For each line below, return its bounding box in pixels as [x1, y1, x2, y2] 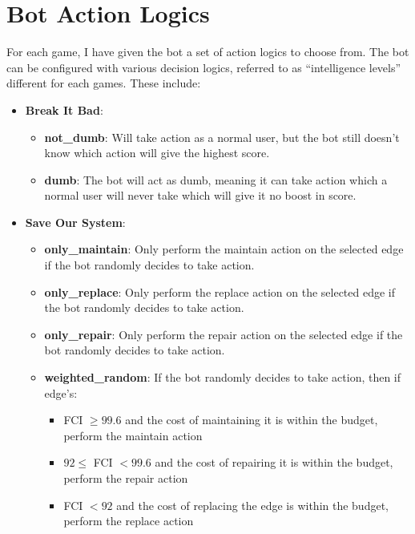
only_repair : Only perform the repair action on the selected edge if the [44, 326, 403, 342]
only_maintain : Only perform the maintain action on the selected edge [44, 241, 404, 257]
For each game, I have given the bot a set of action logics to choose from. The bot [6, 43, 409, 60]
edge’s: [44, 384, 78, 401]
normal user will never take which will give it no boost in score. [44, 187, 357, 204]
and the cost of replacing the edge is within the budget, [116, 496, 389, 513]
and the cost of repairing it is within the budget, [155, 454, 393, 471]
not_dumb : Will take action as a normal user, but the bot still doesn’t [44, 128, 400, 145]
